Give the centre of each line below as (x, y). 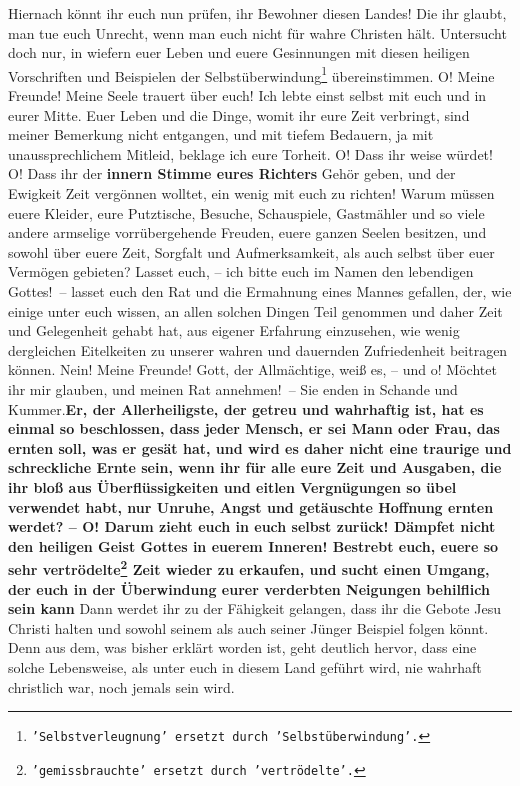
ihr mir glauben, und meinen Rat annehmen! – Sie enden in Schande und (233, 388)
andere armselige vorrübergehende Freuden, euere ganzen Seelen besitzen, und (247, 232)
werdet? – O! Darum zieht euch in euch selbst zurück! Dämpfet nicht (252, 526)
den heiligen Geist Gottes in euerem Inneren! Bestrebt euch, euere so (253, 545)
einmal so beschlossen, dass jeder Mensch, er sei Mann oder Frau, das (254, 428)
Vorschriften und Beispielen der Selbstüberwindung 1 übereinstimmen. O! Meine (251, 74)
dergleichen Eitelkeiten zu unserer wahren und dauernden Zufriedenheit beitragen (258, 349)
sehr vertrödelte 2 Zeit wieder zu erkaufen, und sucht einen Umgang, (249, 567)
